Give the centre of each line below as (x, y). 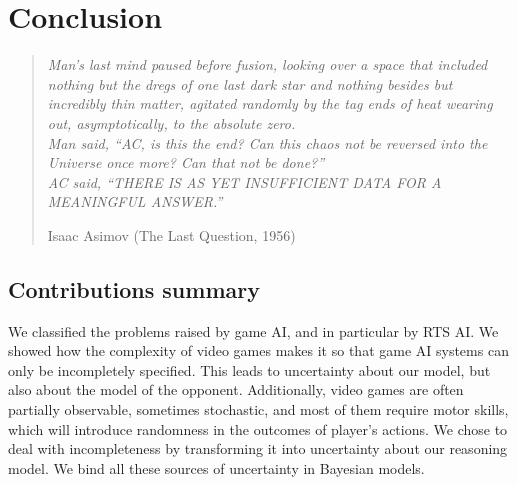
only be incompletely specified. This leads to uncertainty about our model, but (249, 369)
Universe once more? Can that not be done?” (186, 162)
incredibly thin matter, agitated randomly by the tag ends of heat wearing (270, 103)
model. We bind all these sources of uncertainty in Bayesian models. (216, 467)
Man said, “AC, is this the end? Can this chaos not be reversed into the (267, 142)
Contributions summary (134, 288)
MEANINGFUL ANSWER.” (135, 201)
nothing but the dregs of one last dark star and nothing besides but (250, 83)
